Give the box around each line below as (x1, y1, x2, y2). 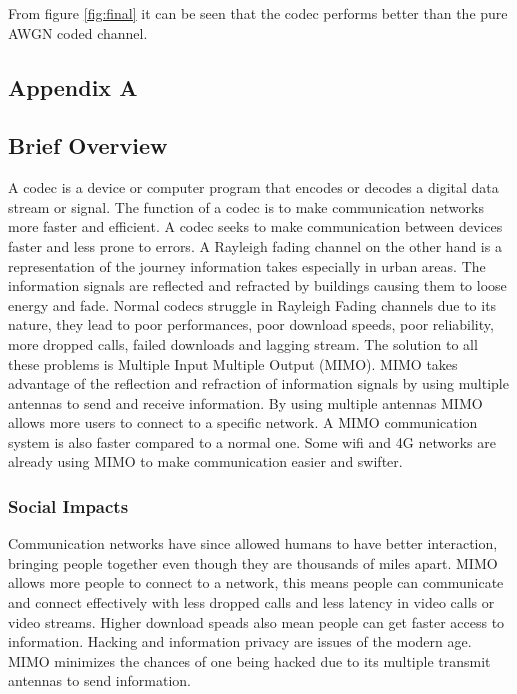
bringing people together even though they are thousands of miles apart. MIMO (8, 552, 498, 573)
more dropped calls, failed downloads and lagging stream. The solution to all (8, 333, 478, 354)
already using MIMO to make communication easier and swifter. (8, 451, 403, 472)
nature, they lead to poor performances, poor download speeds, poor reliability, (8, 314, 494, 335)
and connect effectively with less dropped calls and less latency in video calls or (8, 592, 495, 613)
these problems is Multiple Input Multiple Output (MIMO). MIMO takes (8, 353, 458, 374)
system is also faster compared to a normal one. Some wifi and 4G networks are (8, 431, 496, 452)
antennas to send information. (8, 670, 191, 691)
